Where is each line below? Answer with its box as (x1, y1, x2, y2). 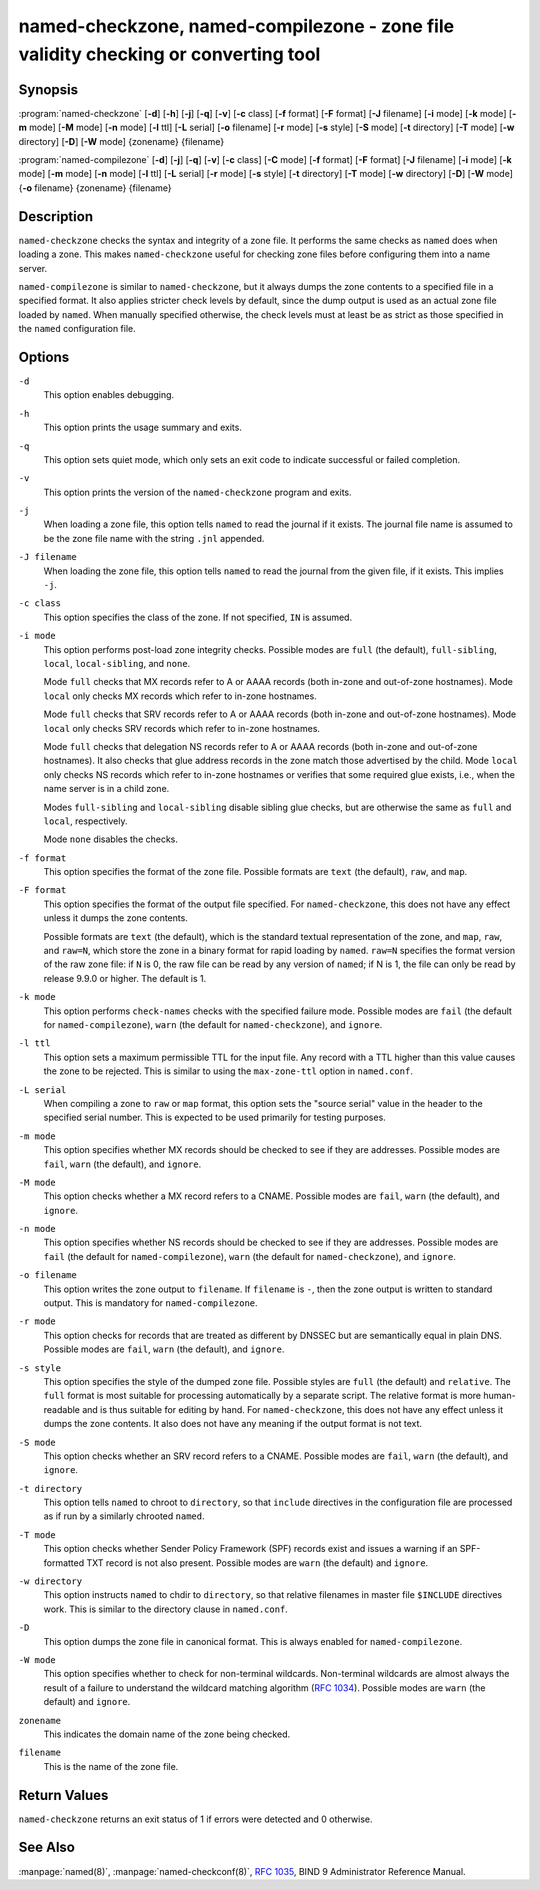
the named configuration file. (18, 323, 137, 335)
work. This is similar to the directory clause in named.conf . (43, 1603, 289, 1615)
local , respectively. (43, 815, 128, 827)
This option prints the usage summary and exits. (43, 421, 242, 434)
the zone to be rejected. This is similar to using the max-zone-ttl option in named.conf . (43, 1065, 414, 1077)
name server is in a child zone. (43, 783, 170, 795)
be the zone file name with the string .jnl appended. (43, 532, 265, 544)
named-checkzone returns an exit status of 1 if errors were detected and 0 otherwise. (18, 1813, 374, 1825)
